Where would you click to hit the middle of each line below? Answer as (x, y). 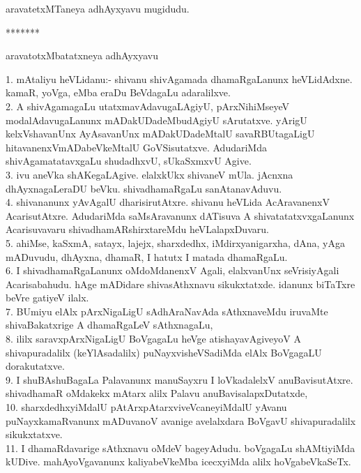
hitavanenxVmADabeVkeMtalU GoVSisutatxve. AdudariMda (136, 147)
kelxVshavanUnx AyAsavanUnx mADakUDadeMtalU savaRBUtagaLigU (160, 134)
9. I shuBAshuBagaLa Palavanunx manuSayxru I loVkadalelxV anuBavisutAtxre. (179, 379)
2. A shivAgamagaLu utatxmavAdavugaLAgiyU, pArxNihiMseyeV (148, 106)
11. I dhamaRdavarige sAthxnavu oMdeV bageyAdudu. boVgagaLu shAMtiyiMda (180, 448)
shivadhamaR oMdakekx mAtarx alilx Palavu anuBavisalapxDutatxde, (157, 393)
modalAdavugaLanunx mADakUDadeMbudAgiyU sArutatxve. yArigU (156, 120)
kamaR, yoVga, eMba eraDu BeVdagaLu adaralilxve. (118, 92)
